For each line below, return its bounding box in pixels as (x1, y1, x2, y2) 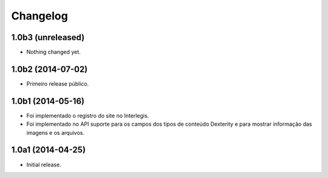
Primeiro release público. (26, 80, 89, 87)
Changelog (11, 9, 68, 22)
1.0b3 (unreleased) (11, 32, 85, 43)
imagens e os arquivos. (26, 129, 85, 136)
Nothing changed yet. (26, 49, 81, 56)
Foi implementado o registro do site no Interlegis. (26, 112, 149, 119)
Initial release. (26, 161, 61, 168)
